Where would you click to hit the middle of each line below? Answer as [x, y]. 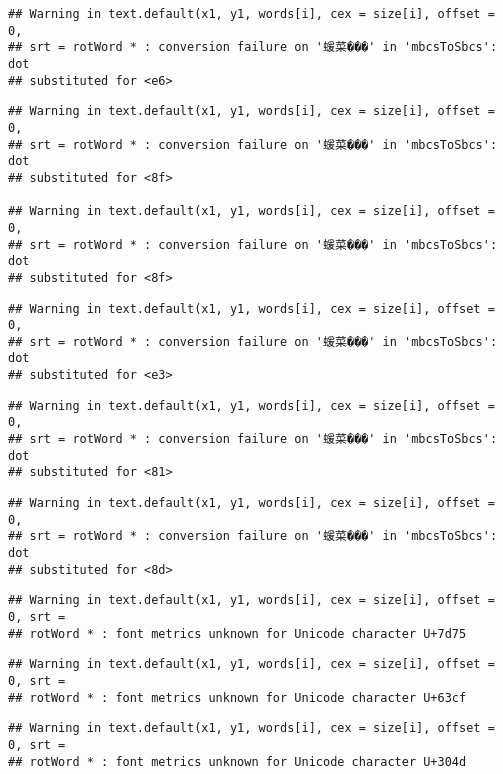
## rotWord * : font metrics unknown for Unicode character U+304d [237, 761]
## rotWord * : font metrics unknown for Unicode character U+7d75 [237, 633]
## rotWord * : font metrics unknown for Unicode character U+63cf [237, 697]
